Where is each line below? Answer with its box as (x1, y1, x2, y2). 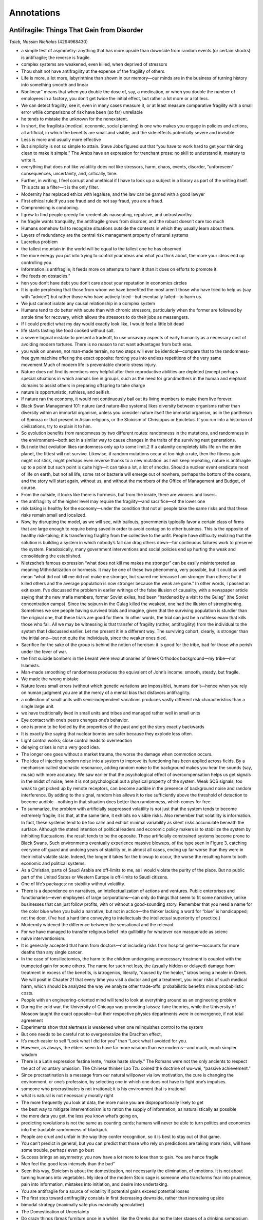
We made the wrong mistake (21, 676, 79, 682)
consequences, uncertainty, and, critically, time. (21, 171, 118, 177)
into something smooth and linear (21, 82, 89, 88)
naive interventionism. (21, 935, 66, 941)
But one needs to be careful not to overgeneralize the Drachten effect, (21, 1031, 162, 1037)
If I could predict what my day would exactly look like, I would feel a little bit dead (21, 321, 184, 327)
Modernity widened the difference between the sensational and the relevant (21, 922, 174, 928)
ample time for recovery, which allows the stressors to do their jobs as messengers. (21, 314, 189, 320)
